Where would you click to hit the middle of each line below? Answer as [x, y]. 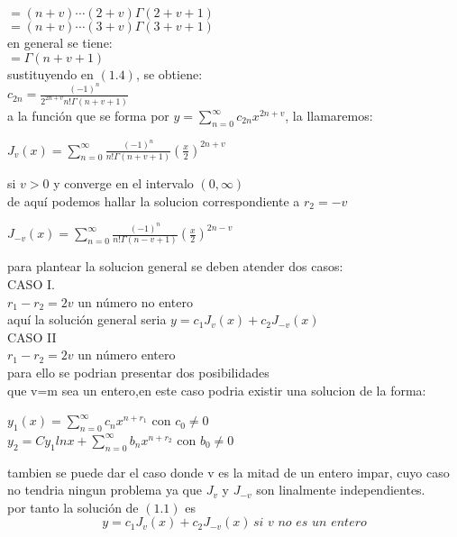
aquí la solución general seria [87, 319]
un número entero [127, 355]
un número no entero [135, 301]
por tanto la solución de [73, 507]
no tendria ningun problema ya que [105, 490]
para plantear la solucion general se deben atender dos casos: [175, 266]
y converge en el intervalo [123, 182]
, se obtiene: [169, 73]
